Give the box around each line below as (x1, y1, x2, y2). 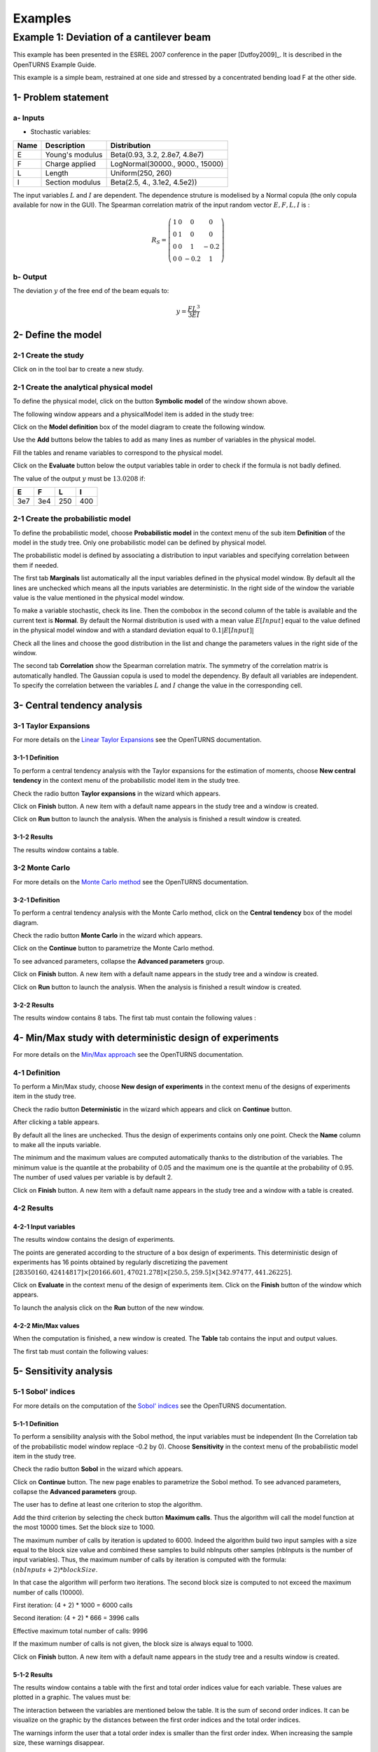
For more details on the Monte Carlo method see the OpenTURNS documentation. (13, 877, 248, 886)
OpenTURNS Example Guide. (13, 60, 97, 69)
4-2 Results (13, 1203, 54, 1213)
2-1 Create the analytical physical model (13, 382, 153, 392)
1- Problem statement (13, 91, 109, 103)
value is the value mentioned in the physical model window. (13, 594, 185, 602)
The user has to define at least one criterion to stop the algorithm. (13, 1500, 203, 1509)
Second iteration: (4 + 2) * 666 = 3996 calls (13, 1614, 139, 1622)
